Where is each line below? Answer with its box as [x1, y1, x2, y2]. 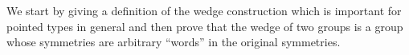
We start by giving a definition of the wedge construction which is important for [6, 2, 402, 18]
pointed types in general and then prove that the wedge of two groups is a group [6, 18, 403, 34]
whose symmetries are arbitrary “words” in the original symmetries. [6, 33, 341, 50]
